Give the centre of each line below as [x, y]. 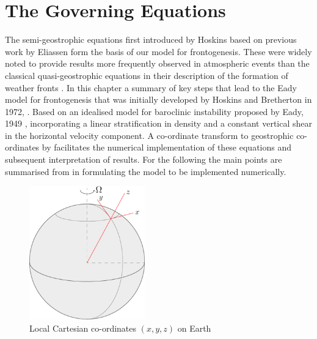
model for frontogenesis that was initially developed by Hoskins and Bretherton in [158, 99]
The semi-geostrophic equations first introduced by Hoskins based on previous [151, 39]
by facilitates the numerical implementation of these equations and [166, 147]
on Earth [194, 328]
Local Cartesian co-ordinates [83, 328]
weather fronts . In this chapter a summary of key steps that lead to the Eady [151, 87]
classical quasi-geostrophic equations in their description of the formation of [147, 75]
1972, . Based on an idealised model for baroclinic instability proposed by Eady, [154, 111]
